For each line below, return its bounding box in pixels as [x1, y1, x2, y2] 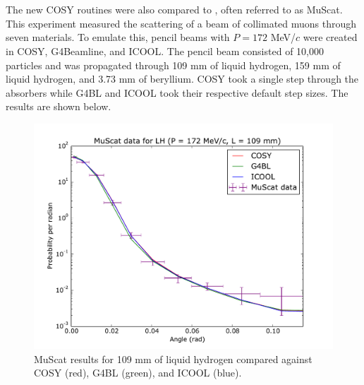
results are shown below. [6, 99, 111, 114]
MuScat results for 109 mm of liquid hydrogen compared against [34, 351, 313, 366]
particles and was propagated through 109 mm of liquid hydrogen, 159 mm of [6, 57, 341, 72]
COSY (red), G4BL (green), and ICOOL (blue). [34, 365, 242, 380]
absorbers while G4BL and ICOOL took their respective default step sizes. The [6, 85, 348, 100]
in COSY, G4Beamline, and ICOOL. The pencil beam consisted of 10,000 [6, 43, 324, 58]
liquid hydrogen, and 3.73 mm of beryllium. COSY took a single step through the [6, 71, 359, 86]
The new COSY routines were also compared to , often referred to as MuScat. [6, 2, 343, 17]
